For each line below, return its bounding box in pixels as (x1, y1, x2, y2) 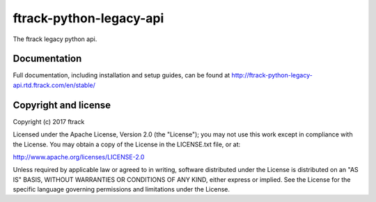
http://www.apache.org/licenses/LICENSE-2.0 (13, 153, 145, 161)
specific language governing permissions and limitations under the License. (13, 185, 230, 194)
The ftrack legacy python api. (13, 35, 97, 43)
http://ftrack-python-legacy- (231, 71, 313, 79)
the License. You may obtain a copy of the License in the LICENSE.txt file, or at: (13, 140, 241, 148)
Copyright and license (13, 99, 111, 111)
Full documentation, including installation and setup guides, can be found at (13, 71, 230, 79)
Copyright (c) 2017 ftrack (13, 117, 85, 125)
